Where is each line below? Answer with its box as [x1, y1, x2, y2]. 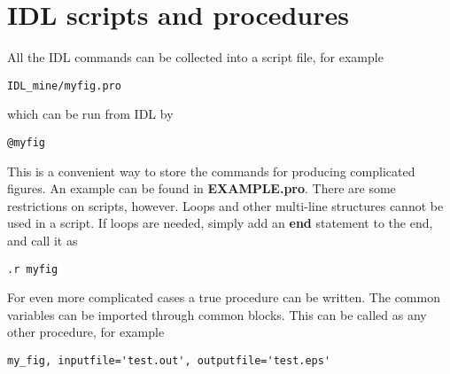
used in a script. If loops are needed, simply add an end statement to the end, [7, 214, 433, 232]
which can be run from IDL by [7, 105, 174, 123]
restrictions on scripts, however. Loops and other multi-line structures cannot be [7, 196, 444, 214]
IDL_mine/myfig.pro [7, 79, 121, 92]
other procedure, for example [7, 323, 165, 341]
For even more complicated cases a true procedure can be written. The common [7, 288, 440, 307]
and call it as [7, 231, 78, 249]
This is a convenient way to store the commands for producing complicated [7, 161, 415, 180]
